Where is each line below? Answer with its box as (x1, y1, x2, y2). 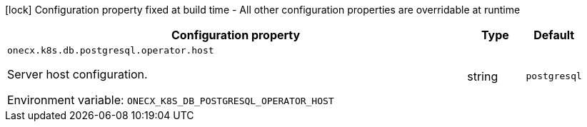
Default (533, 28, 575, 42)
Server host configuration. (7, 67, 148, 81)
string (467, 68, 498, 83)
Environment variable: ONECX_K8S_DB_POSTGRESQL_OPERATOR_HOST (7, 93, 334, 107)
